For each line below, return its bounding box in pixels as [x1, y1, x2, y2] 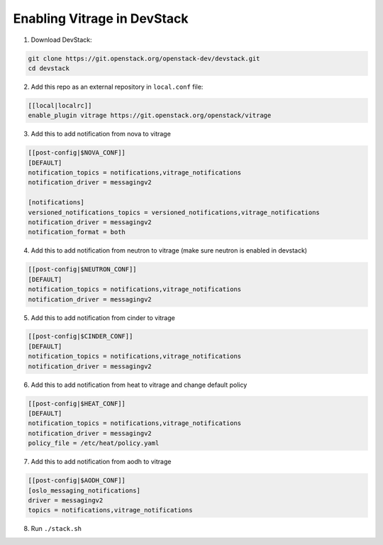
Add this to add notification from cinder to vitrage [30, 313, 175, 322]
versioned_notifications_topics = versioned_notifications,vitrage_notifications [28, 208, 321, 216]
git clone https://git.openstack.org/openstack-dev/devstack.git [28, 54, 260, 62]
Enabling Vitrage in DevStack [13, 11, 189, 26]
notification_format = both [28, 228, 126, 236]
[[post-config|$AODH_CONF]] [28, 476, 126, 485]
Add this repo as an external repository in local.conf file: [30, 82, 204, 91]
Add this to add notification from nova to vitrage [30, 130, 172, 138]
